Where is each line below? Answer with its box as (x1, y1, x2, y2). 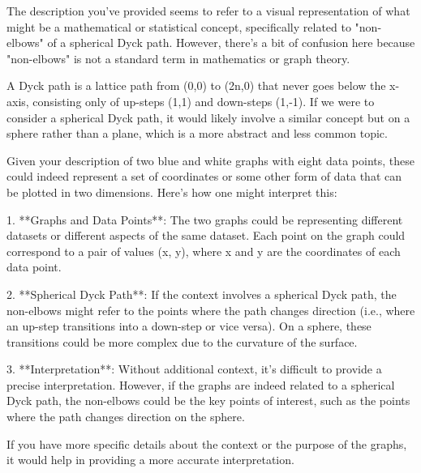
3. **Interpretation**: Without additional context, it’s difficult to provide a (6, 360, 382, 377)
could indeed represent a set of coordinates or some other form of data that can (6, 168, 402, 185)
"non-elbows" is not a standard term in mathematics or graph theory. (6, 49, 350, 66)
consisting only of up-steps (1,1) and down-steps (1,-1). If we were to (32, 92, 375, 109)
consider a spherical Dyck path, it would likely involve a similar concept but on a (6, 109, 410, 126)
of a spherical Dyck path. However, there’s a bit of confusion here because (47, 34, 415, 51)
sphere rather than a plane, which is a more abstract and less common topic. (6, 125, 388, 142)
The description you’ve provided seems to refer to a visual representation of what (6, 2, 410, 19)
